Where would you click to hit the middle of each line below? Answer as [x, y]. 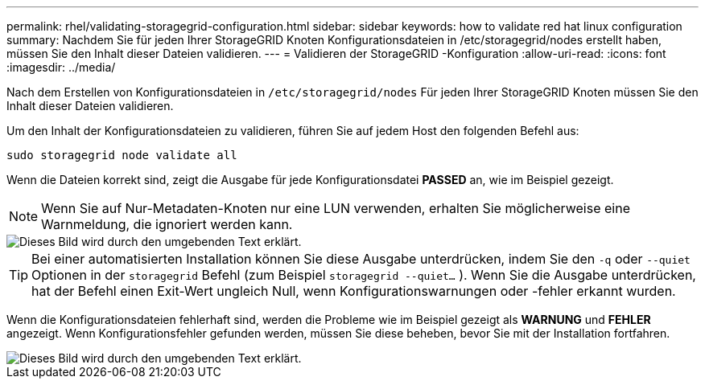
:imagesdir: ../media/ [61, 67]
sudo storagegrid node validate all [122, 155]
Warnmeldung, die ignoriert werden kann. [167, 224]
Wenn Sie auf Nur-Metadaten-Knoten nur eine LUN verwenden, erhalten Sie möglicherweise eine [336, 208]
